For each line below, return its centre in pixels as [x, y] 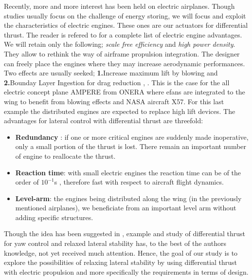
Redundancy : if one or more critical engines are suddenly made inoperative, [132, 137]
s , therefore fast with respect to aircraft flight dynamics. [139, 182]
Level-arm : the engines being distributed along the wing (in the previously [128, 198]
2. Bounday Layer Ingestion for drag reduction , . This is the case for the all [117, 82]
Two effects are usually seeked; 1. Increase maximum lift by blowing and [111, 73]
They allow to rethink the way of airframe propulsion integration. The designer [122, 53]
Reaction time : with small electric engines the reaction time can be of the [128, 172]
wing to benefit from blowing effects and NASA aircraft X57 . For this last [114, 101]
